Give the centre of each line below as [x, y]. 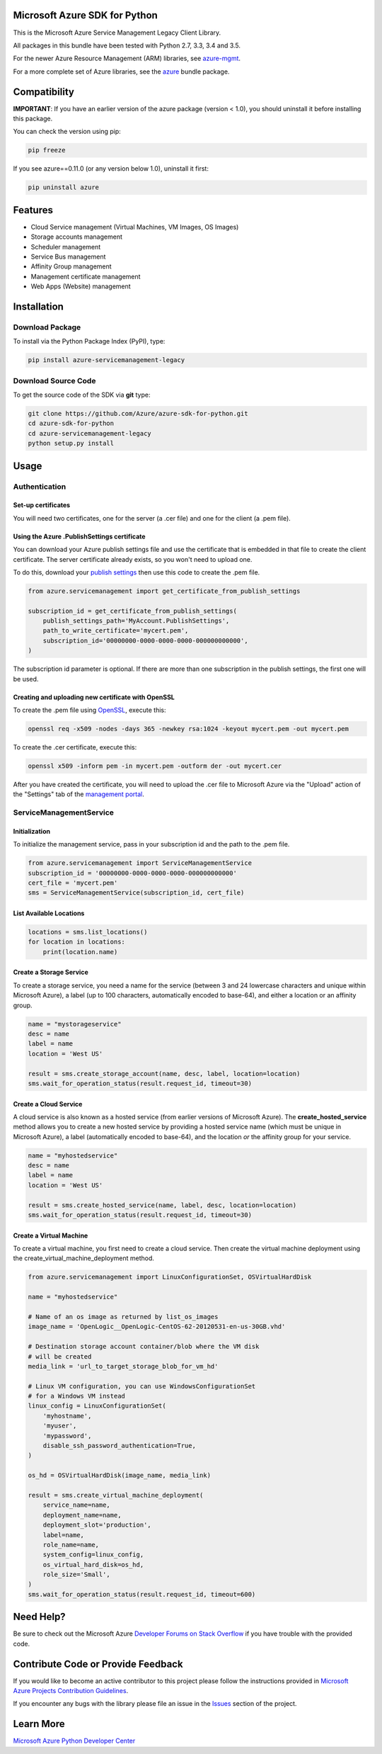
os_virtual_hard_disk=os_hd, [93, 1565]
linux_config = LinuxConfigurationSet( [97, 1406]
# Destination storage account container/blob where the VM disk [144, 1347]
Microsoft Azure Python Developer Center [74, 1741]
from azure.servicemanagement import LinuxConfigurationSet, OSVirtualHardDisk [170, 1277]
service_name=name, [77, 1505]
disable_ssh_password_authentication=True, [119, 1446]
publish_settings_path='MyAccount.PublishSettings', [136, 621]
